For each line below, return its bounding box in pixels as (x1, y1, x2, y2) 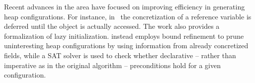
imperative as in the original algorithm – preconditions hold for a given (4, 60, 221, 70)
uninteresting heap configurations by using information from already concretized (4, 40, 249, 51)
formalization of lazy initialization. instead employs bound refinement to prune (4, 30, 244, 41)
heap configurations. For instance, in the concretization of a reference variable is (4, 11, 252, 21)
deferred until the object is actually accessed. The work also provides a (4, 21, 220, 31)
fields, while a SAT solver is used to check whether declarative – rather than (4, 50, 236, 60)
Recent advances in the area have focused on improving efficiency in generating (4, 1, 245, 11)
